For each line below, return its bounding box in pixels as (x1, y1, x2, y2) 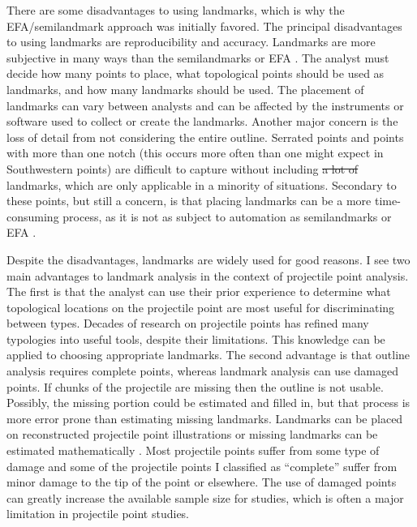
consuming (6, 208, 59, 225)
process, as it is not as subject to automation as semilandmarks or (62, 208, 392, 225)
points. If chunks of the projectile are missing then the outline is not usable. (6, 378, 384, 395)
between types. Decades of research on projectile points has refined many (6, 315, 369, 332)
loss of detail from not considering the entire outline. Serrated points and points (6, 128, 404, 145)
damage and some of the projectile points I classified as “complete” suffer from (6, 457, 398, 474)
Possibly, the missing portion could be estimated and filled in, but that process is (6, 394, 411, 411)
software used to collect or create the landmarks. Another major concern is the (6, 113, 398, 130)
